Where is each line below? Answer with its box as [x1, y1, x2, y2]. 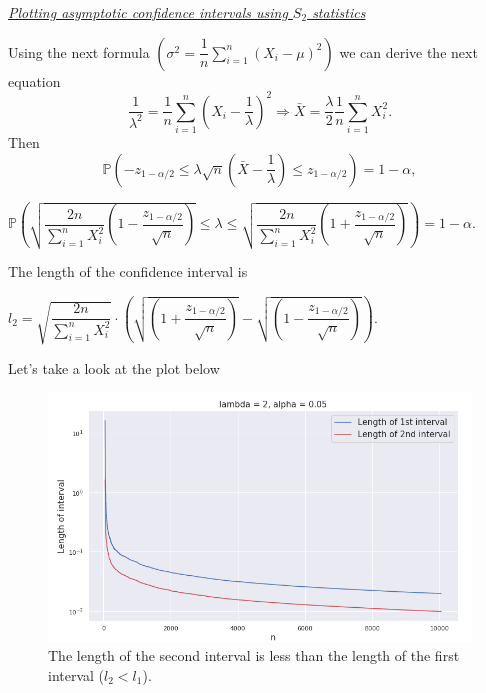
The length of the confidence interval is [8, 261, 248, 282]
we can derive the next [339, 41, 478, 62]
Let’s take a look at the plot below [8, 357, 220, 378]
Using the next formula [8, 41, 150, 62]
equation [8, 70, 61, 91]
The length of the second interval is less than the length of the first [48, 645, 460, 666]
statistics [312, 2, 366, 22]
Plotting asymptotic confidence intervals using [8, 2, 288, 22]
